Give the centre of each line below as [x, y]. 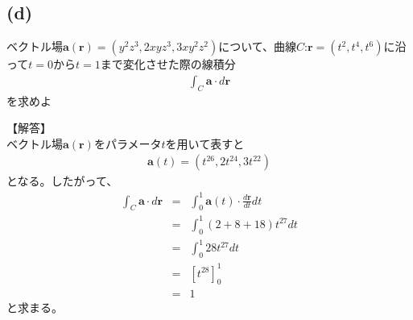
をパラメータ [128, 143]
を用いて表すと [205, 143]
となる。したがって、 [62, 181]
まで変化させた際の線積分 [168, 64]
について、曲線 [258, 46]
